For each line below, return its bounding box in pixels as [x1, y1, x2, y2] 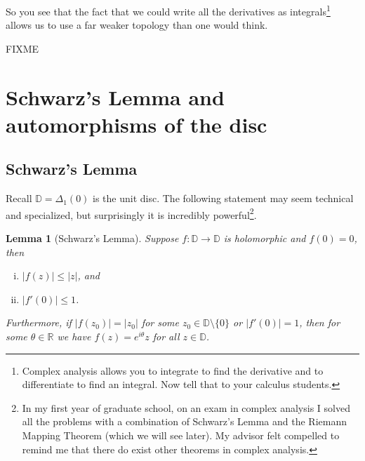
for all [152, 329, 180, 344]
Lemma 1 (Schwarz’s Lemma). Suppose [6, 231, 179, 246]
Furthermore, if [6, 315, 72, 330]
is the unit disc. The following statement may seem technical [93, 191, 354, 206]
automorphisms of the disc [6, 109, 267, 138]
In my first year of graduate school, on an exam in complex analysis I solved [22, 400, 350, 415]
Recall [6, 191, 32, 206]
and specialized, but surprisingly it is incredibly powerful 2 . [6, 205, 257, 222]
